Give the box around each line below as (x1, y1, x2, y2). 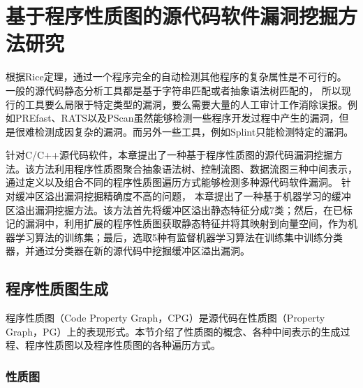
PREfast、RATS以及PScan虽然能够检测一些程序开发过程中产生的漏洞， (15, 110, 339, 125)
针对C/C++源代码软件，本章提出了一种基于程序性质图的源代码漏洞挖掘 (6, 148, 333, 162)
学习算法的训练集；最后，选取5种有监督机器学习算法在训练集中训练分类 (15, 229, 343, 244)
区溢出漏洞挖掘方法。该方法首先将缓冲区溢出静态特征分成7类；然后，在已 (6, 202, 343, 217)
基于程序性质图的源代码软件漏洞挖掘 (6, 1, 339, 30)
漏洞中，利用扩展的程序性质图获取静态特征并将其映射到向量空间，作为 (24, 216, 348, 231)
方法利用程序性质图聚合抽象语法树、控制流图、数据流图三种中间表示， (34, 161, 357, 175)
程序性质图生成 (6, 278, 108, 299)
